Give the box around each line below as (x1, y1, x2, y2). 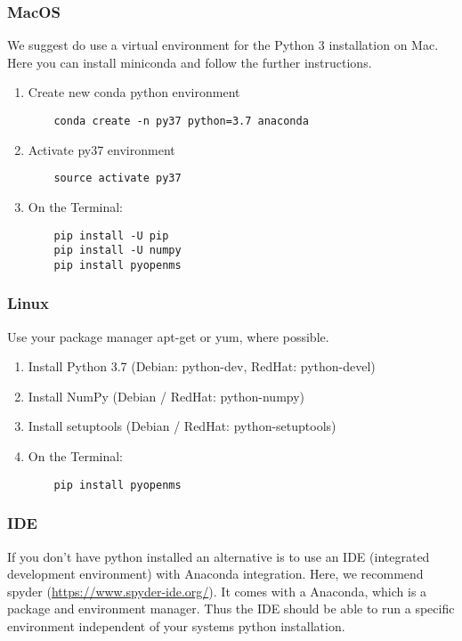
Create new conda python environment (28, 83, 240, 101)
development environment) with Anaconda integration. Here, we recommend (7, 564, 424, 583)
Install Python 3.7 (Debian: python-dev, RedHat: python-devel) (28, 357, 376, 376)
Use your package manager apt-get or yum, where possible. (7, 327, 329, 345)
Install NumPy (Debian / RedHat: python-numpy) (28, 386, 305, 405)
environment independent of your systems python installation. (7, 616, 345, 635)
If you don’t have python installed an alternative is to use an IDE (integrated (7, 547, 430, 565)
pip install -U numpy (53, 244, 182, 257)
